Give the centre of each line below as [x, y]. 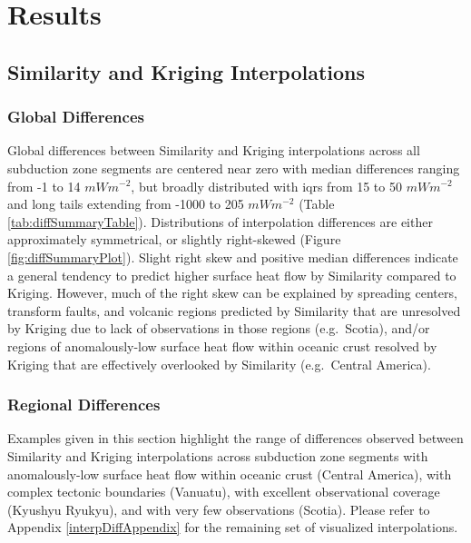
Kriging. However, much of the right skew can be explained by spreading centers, [232, 293]
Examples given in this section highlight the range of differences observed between [235, 438]
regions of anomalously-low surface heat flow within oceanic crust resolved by [222, 346]
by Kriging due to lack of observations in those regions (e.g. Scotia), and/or [219, 328]
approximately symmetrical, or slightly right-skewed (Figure [174, 239]
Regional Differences [84, 405]
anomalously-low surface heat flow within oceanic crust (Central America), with [230, 474]
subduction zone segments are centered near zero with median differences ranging [234, 168]
